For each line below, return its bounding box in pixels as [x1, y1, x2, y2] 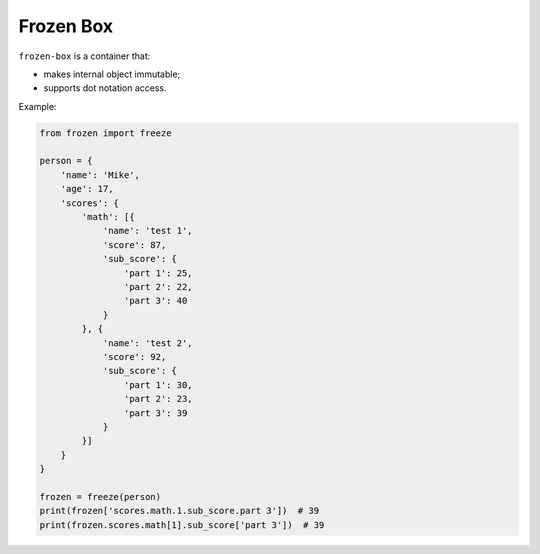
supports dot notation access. [43, 82, 167, 94]
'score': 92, [102, 351, 167, 362]
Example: [18, 100, 57, 112]
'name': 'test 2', [102, 337, 194, 349]
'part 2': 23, [123, 393, 194, 405]
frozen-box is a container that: [18, 50, 151, 62]
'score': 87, [102, 239, 167, 250]
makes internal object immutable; [43, 68, 181, 80]
